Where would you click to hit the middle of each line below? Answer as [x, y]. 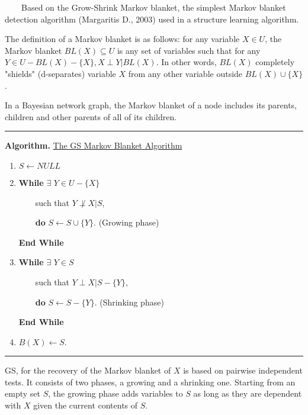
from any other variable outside [185, 73]
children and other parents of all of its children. [91, 116]
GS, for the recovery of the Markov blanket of [88, 370]
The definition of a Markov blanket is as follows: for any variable [122, 39]
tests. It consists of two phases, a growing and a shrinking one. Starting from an [150, 382]
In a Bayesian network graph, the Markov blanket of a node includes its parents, [151, 105]
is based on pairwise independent [243, 370]
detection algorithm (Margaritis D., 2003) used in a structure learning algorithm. [152, 19]
